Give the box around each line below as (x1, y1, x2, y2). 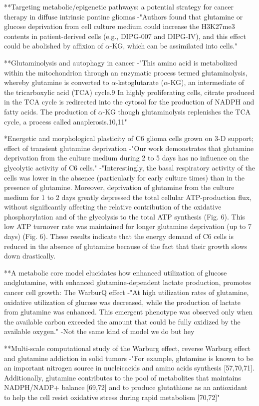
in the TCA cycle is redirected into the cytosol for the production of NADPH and (4, 96, 255, 107)
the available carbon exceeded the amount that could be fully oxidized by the (4, 316, 241, 326)
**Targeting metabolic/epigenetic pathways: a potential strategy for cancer (4, 1, 234, 11)
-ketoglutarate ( (116, 77, 164, 87)
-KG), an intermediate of (168, 77, 245, 87)
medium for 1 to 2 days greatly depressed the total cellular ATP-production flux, (4, 191, 252, 202)
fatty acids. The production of (4, 106, 96, 116)
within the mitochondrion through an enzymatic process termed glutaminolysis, (4, 67, 248, 77)
